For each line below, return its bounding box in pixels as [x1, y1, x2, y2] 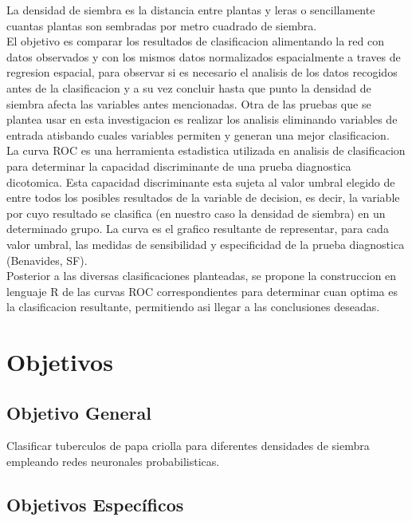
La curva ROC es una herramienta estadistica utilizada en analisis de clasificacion [6, 142, 406, 159]
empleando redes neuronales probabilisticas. [6, 453, 220, 470]
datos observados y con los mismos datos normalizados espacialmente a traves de [6, 48, 401, 65]
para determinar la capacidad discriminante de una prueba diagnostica [6, 157, 351, 174]
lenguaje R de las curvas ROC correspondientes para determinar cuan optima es [6, 282, 398, 299]
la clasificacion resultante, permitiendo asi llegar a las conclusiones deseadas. [6, 298, 380, 315]
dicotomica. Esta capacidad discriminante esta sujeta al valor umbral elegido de [6, 173, 395, 190]
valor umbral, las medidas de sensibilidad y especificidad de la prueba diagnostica [6, 235, 405, 252]
